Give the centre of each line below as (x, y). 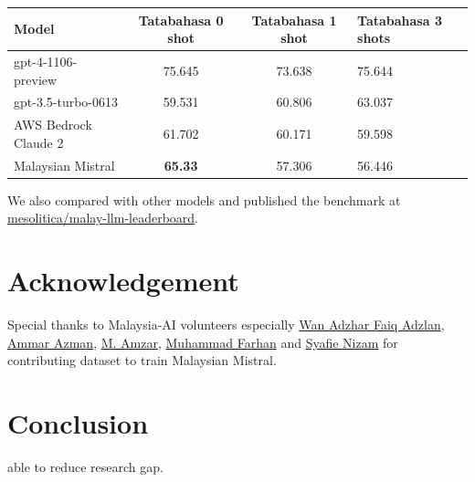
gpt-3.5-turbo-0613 (66, 102)
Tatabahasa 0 (181, 20)
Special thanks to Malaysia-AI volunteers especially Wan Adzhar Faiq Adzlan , (226, 325)
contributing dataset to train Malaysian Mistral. (142, 360)
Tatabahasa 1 (294, 20)
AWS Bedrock (53, 125)
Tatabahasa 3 (400, 20)
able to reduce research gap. (85, 466)
